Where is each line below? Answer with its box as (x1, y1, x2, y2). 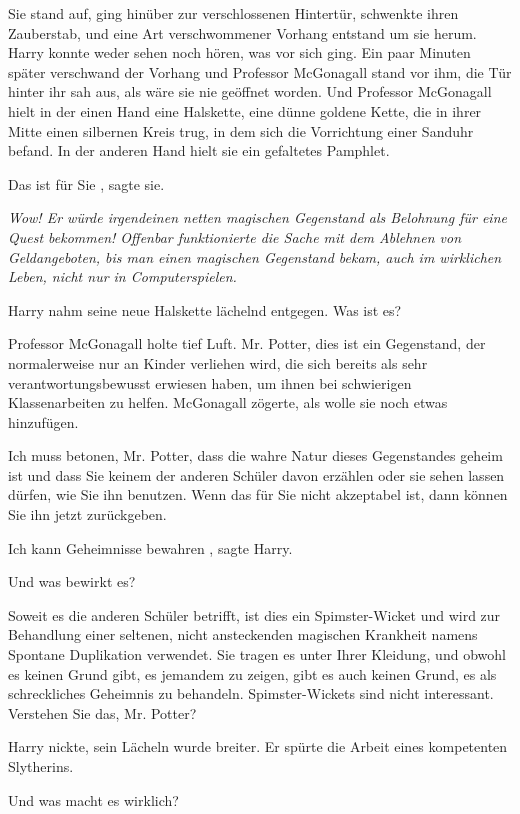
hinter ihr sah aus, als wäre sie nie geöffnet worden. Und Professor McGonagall (8, 81, 492, 102)
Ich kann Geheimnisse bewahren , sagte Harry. (8, 537, 293, 558)
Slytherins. (8, 756, 74, 776)
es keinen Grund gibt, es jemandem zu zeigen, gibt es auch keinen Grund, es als (8, 663, 497, 684)
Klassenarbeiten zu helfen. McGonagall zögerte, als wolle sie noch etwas (8, 392, 448, 413)
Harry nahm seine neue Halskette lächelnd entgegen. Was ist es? (8, 299, 402, 320)
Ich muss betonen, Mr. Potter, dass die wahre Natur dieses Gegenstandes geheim (8, 445, 503, 466)
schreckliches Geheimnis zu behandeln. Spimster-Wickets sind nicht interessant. (8, 683, 494, 704)
